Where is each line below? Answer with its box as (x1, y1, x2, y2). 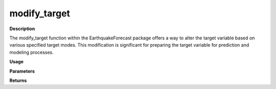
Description (9, 26, 35, 32)
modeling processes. (9, 49, 54, 55)
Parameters (9, 68, 35, 74)
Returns (9, 77, 27, 83)
